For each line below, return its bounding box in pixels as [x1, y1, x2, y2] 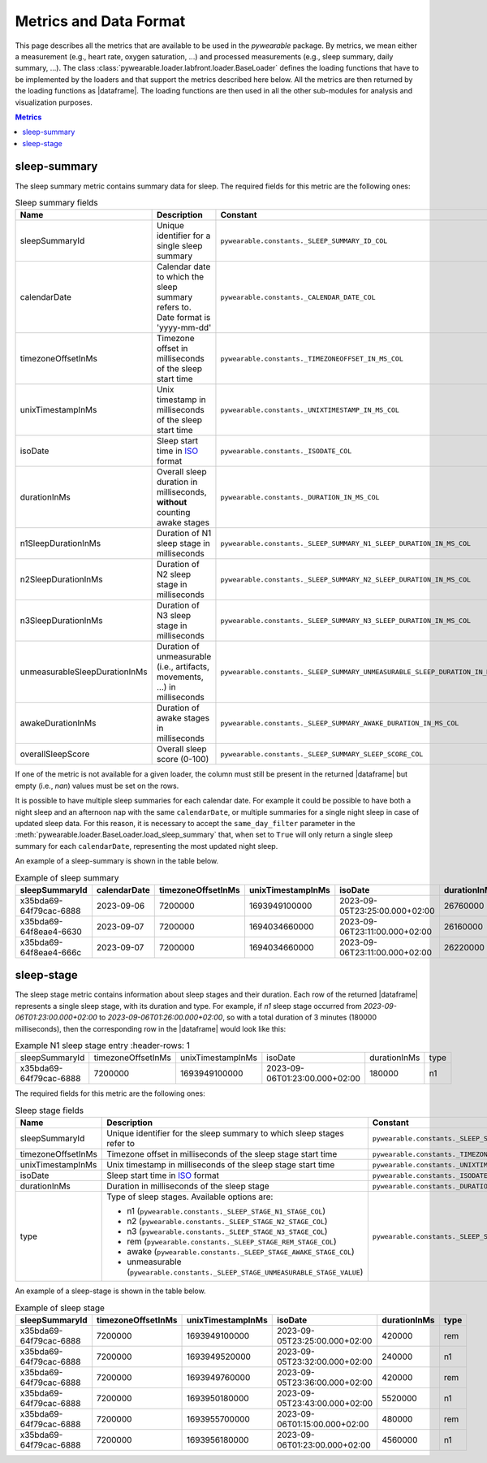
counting [156, 507, 191, 518]
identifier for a [156, 230, 211, 241]
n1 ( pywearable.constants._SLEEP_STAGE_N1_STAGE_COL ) [127, 1205, 326, 1217]
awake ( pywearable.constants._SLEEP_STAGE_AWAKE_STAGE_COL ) [127, 1246, 355, 1257]
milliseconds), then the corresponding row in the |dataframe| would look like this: [15, 1024, 287, 1033]
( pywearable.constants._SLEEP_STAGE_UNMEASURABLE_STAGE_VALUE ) [127, 1266, 364, 1278]
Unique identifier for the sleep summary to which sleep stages [106, 1128, 345, 1139]
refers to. [156, 301, 192, 313]
